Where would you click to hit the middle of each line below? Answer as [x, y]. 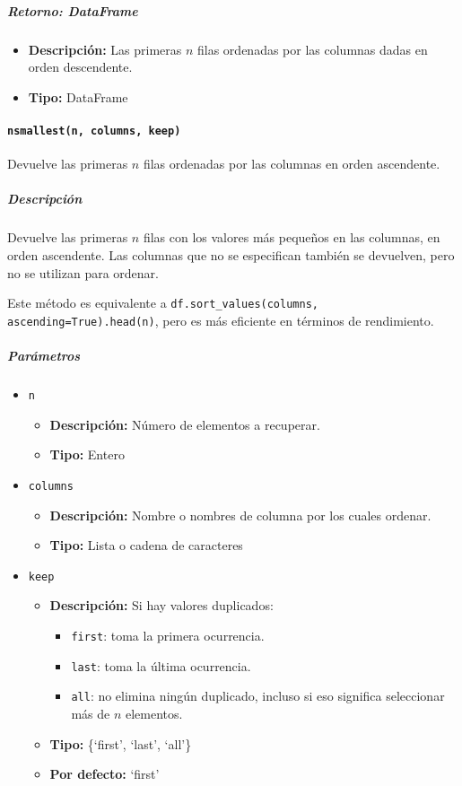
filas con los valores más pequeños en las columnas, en [292, 237]
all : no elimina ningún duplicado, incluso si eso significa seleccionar [258, 696]
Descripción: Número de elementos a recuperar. [185, 424]
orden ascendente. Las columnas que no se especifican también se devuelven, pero [231, 254]
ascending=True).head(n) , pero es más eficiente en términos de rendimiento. [221, 320]
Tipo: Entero [87, 454]
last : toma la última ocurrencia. [161, 665]
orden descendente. [80, 67]
